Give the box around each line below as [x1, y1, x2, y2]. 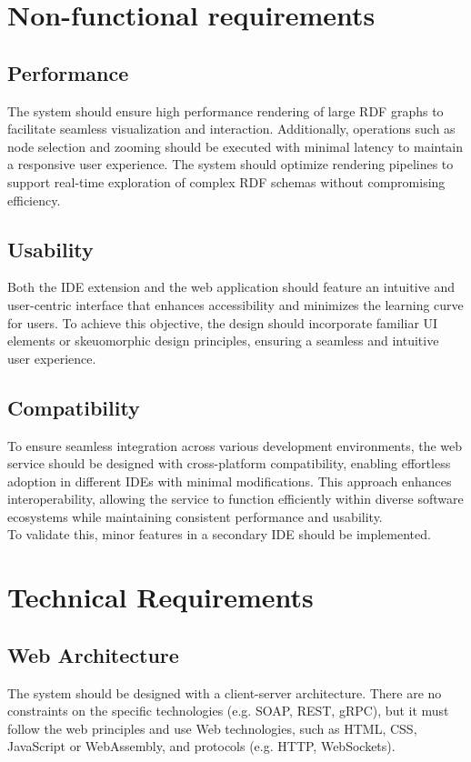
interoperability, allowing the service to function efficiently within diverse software [7, 489, 464, 508]
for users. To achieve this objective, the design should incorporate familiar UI [7, 313, 438, 332]
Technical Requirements [7, 578, 314, 616]
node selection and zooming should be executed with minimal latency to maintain [7, 136, 464, 155]
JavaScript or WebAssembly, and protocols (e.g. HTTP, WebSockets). [7, 737, 396, 756]
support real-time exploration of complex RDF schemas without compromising [7, 172, 446, 191]
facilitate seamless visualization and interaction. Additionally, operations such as [7, 119, 456, 138]
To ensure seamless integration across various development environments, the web [7, 436, 463, 455]
